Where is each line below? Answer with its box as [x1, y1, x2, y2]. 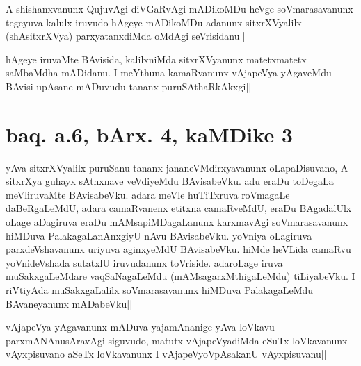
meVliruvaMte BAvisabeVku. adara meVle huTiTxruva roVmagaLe [6, 187, 290, 201]
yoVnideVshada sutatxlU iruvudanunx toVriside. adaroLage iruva [6, 255, 283, 269]
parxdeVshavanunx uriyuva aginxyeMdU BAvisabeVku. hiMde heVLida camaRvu [6, 242, 351, 256]
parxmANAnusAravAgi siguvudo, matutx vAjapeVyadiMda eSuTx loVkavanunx [6, 333, 348, 347]
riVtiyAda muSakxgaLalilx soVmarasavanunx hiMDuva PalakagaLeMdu [6, 283, 314, 297]
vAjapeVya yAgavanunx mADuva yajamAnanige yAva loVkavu [6, 319, 275, 334]
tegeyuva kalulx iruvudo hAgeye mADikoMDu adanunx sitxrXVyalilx [6, 15, 302, 29]
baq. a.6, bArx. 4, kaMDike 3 [6, 119, 293, 148]
